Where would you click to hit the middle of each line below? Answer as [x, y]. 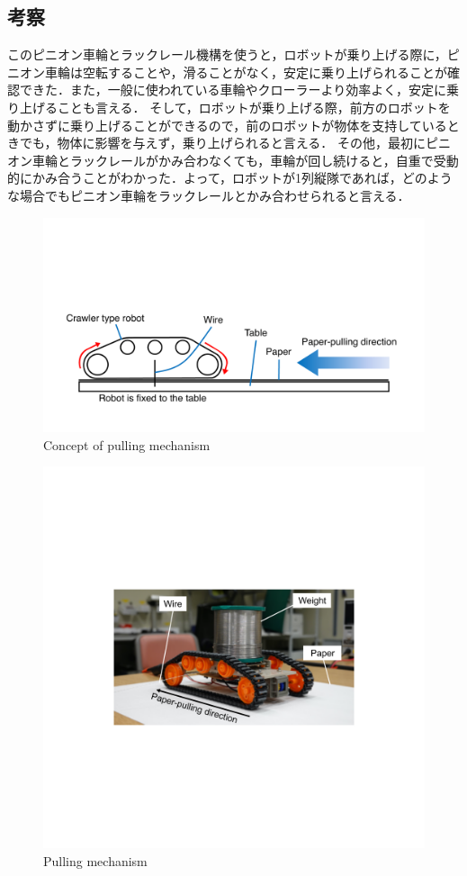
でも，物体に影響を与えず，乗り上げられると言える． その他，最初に [222, 143]
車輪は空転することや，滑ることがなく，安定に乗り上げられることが [246, 72]
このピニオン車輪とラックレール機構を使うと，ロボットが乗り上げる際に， [227, 54]
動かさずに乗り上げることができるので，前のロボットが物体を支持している [227, 125]
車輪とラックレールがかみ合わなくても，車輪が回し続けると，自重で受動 [245, 160]
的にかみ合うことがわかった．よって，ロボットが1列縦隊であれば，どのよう [230, 178]
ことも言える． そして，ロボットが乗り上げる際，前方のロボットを [254, 107]
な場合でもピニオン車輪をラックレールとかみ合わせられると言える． [209, 195]
